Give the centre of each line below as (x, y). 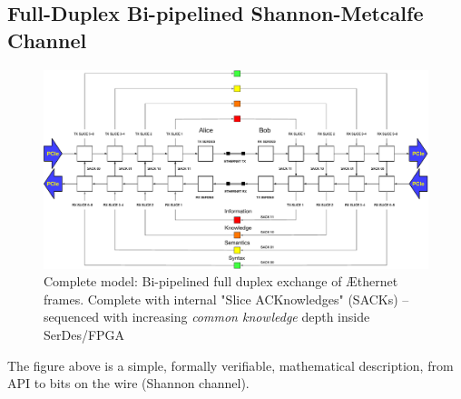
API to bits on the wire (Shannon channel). (128, 383)
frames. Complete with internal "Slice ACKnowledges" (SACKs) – (226, 299)
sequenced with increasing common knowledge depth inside (207, 317)
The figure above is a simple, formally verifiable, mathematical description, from (230, 365)
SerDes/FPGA (84, 334)
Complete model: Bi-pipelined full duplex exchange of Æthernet (221, 281)
